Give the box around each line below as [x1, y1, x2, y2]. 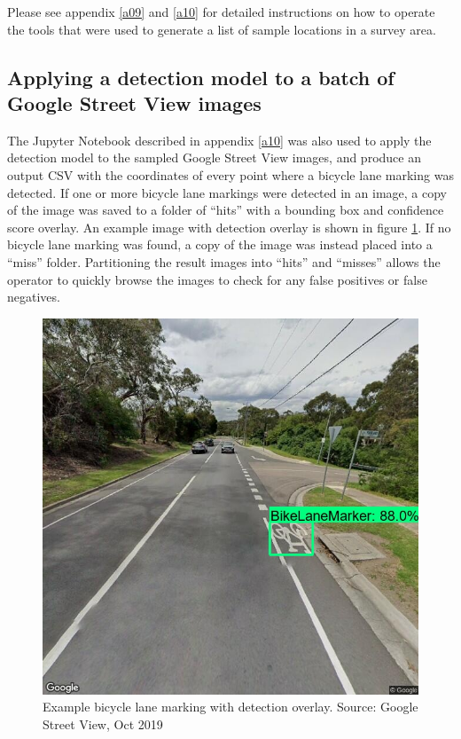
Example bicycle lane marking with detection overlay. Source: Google [43, 697, 418, 716]
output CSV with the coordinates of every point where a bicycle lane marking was [7, 165, 454, 184]
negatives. [7, 287, 60, 306]
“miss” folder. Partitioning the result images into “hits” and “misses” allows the [7, 252, 441, 271]
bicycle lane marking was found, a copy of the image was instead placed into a [7, 235, 433, 254]
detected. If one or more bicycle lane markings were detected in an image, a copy [7, 183, 447, 201]
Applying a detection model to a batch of [7, 63, 395, 90]
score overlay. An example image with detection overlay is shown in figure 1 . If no [7, 217, 451, 236]
